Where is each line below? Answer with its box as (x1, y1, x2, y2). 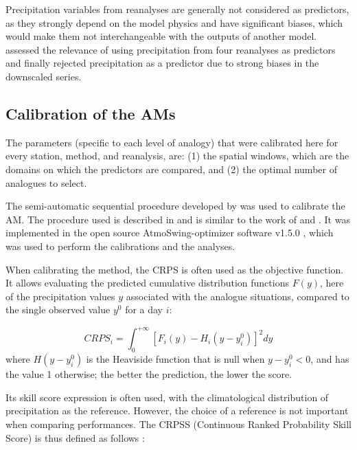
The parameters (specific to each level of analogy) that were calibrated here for (5, 135, 338, 149)
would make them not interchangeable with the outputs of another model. (5, 29, 317, 43)
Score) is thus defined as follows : (5, 430, 145, 445)
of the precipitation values (5, 289, 115, 303)
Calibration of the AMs (5, 102, 176, 124)
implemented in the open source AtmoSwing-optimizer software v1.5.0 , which (5, 225, 334, 240)
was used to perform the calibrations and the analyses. (5, 238, 235, 253)
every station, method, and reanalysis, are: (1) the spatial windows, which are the (5, 148, 349, 163)
